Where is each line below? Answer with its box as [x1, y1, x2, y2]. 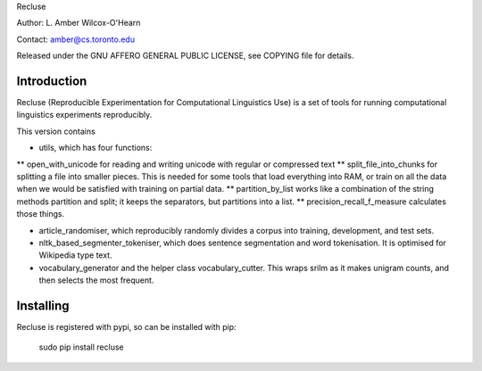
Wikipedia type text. [38, 250, 112, 260]
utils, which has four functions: [38, 143, 153, 153]
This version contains [16, 126, 96, 136]
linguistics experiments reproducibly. [16, 110, 153, 120]
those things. [16, 209, 65, 219]
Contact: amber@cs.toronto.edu [16, 34, 136, 45]
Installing [16, 298, 71, 313]
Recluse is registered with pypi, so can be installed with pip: [16, 322, 237, 333]
